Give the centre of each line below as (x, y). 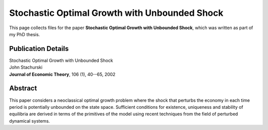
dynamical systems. (30, 121)
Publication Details (39, 49)
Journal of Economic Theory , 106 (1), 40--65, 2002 (62, 74)
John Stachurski (26, 67)
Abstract (23, 88)
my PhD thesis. (25, 34)
